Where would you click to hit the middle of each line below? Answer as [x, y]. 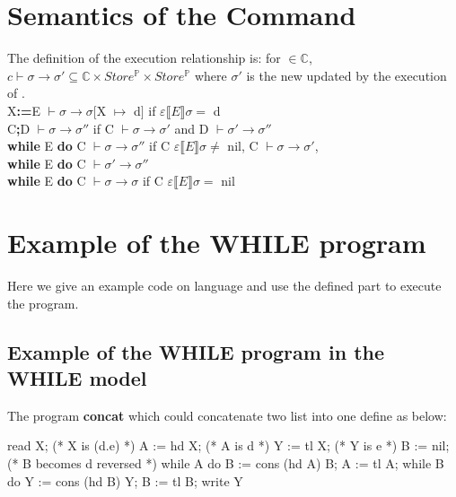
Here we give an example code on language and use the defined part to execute [224, 285]
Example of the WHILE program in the [196, 351]
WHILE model [77, 377]
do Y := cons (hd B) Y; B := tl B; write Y [125, 480]
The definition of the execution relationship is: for [144, 58]
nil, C [243, 146]
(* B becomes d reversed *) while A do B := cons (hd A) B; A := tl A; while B [226, 462]
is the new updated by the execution [346, 75]
